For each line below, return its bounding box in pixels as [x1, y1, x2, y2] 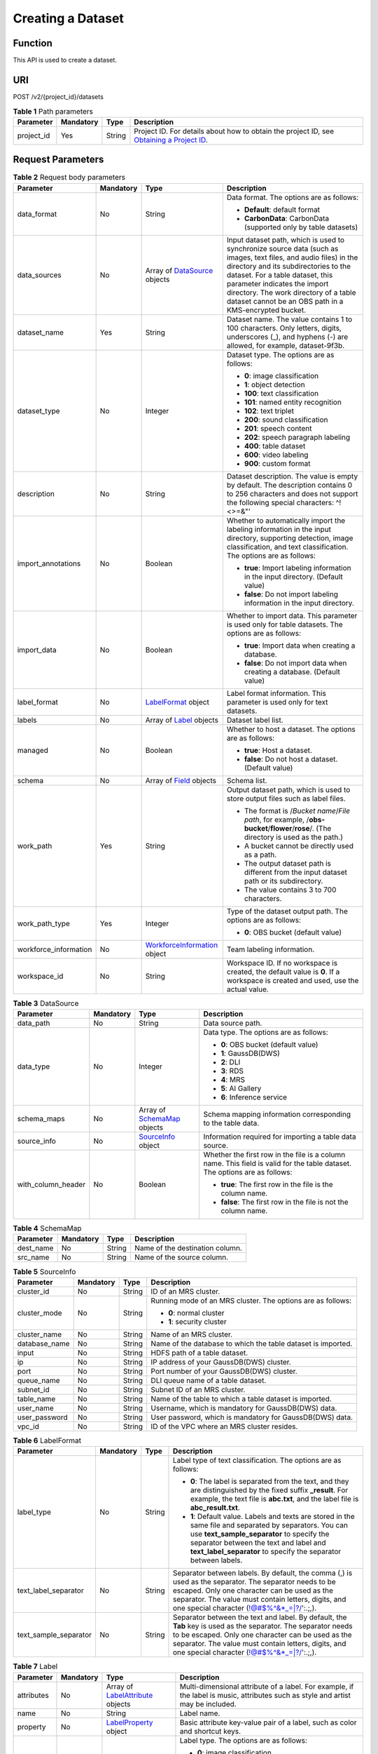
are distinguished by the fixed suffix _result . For [190, 1485, 349, 1495]
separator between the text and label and [190, 1538, 326, 1548]
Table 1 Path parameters [13, 106, 94, 116]
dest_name [17, 1243, 54, 1253]
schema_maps [17, 1114, 66, 1123]
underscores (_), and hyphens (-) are [226, 332, 349, 342]
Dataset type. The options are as [226, 349, 335, 359]
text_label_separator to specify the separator [190, 1547, 342, 1557]
